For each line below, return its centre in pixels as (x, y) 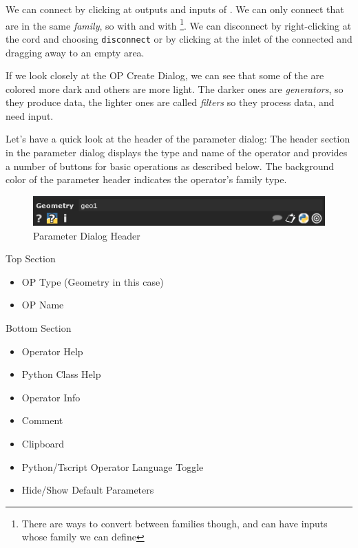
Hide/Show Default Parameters (88, 490)
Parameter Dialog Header (87, 235)
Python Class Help (61, 374)
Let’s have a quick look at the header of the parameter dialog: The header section (178, 139)
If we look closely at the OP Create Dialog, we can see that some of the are (165, 75)
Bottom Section (39, 327)
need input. (30, 115)
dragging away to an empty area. (75, 52)
